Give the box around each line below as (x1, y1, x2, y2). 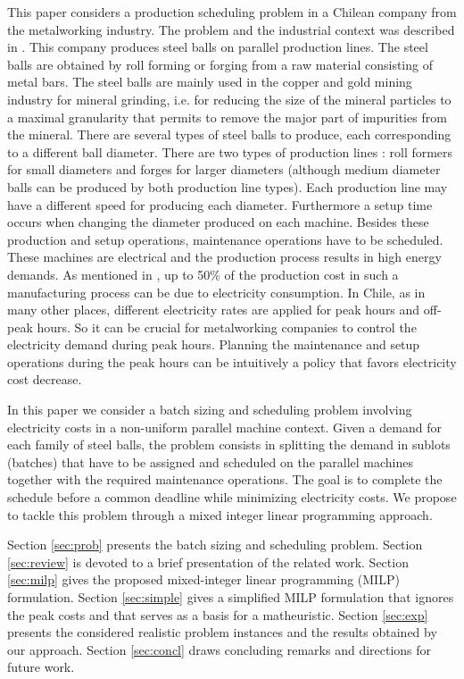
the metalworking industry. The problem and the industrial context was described (7, 20, 455, 38)
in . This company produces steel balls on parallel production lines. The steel (7, 38, 428, 56)
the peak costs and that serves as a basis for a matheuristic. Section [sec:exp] (7, 605, 428, 624)
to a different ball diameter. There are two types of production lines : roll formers (7, 142, 453, 161)
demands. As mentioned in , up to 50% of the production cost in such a (7, 264, 399, 283)
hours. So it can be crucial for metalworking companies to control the (37, 317, 417, 336)
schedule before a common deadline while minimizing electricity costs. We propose (7, 488, 457, 507)
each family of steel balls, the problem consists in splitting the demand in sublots (7, 435, 451, 454)
